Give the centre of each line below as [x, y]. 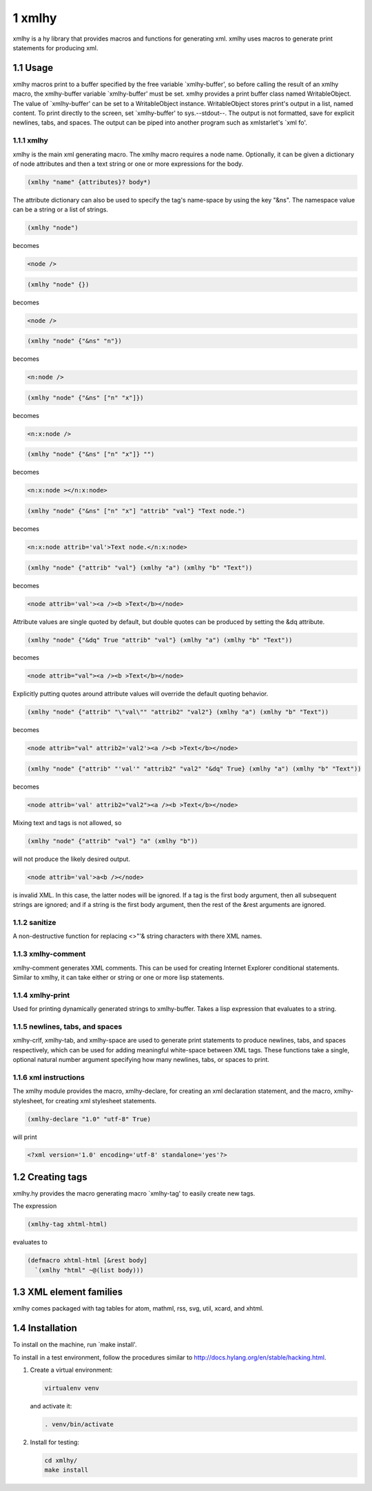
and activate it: [51, 1406]
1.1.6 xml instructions [49, 1077]
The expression [35, 1206]
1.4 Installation [45, 1328]
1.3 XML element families [68, 1292]
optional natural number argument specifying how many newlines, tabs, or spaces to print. [141, 1060]
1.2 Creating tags [50, 1177]
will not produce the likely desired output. [72, 859]
